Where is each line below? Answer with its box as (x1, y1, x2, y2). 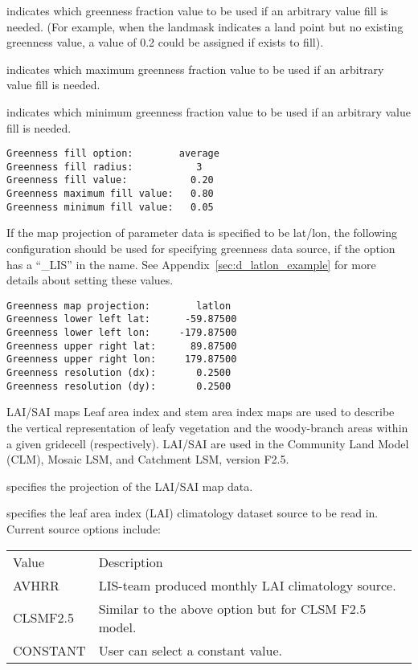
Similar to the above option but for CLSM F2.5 (98, 599, 367, 618)
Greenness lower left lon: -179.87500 (6, 327, 237, 339)
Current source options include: (6, 520, 162, 537)
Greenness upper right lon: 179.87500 (6, 353, 237, 366)
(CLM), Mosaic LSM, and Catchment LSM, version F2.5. (6, 451, 289, 468)
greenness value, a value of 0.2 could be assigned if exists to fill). (6, 34, 324, 51)
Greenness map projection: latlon (6, 300, 232, 312)
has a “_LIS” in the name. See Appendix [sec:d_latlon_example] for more (6, 255, 376, 272)
